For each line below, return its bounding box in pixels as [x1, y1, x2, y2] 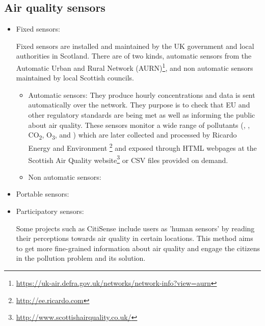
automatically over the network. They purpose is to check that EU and [28, 99, 250, 110]
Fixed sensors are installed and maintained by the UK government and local [16, 40, 254, 51]
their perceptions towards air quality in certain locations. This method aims [16, 233, 253, 243]
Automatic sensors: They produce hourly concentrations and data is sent [28, 89, 255, 100]
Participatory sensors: [16, 206, 84, 216]
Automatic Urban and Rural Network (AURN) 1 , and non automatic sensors [16, 61, 253, 73]
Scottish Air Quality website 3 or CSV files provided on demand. [28, 153, 228, 165]
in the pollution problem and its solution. [16, 253, 146, 263]
